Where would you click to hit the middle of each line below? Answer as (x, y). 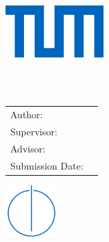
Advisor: (28, 148)
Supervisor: (34, 131)
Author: (27, 115)
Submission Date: (47, 165)
